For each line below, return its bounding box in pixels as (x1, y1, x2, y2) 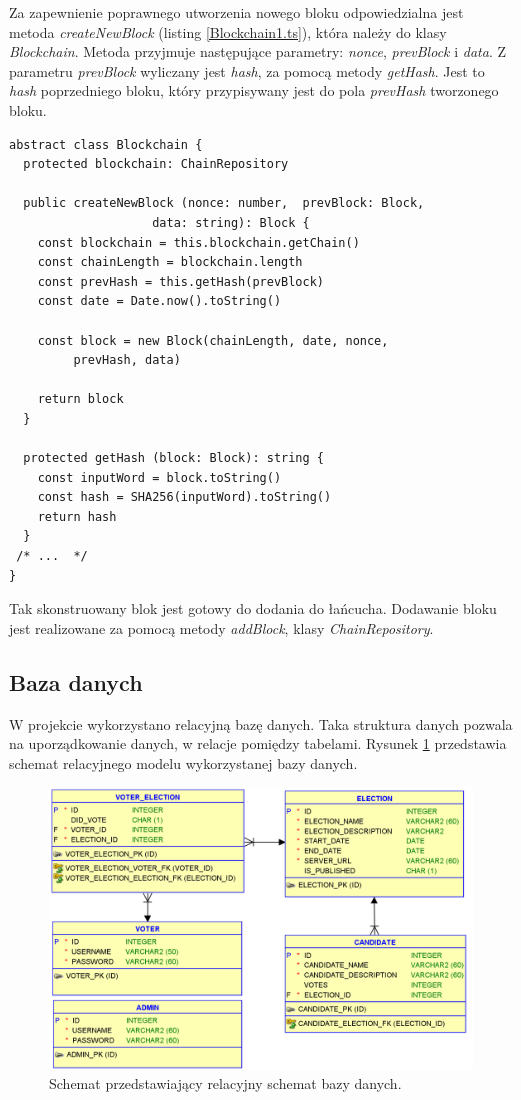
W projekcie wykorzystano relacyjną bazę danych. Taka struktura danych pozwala (9, 713, 513, 734)
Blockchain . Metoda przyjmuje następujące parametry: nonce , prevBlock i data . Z (9, 41, 506, 62)
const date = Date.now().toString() (37, 294, 282, 309)
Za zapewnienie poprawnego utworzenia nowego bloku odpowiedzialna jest (9, 2, 464, 22)
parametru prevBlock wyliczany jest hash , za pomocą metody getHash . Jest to (9, 60, 485, 81)
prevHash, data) (73, 353, 181, 368)
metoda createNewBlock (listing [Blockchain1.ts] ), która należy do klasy (9, 21, 447, 42)
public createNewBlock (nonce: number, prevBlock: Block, (23, 196, 425, 211)
